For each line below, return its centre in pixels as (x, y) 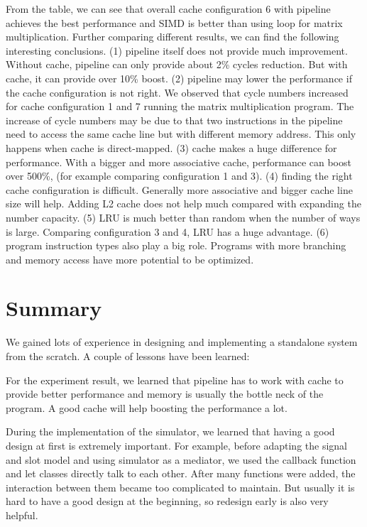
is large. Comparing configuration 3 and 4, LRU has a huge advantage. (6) (168, 231)
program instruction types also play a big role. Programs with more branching (176, 245)
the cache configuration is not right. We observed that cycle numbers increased (177, 92)
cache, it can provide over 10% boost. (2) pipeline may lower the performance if (179, 78)
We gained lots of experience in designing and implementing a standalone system (182, 342)
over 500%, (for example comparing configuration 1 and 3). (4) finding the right (179, 176)
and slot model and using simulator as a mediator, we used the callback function (181, 459)
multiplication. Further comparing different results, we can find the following (172, 37)
